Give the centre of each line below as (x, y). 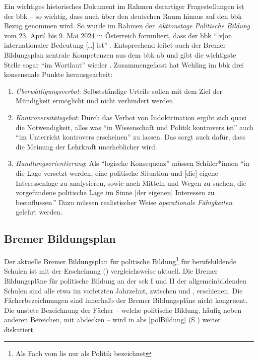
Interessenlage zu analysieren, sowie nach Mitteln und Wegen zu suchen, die (131, 182)
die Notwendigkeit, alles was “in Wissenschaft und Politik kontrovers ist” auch (134, 127)
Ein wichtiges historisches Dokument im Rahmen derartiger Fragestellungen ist (124, 6)
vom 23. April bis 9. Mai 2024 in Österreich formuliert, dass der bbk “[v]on (118, 35)
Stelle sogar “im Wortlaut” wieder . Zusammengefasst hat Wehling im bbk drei (124, 64)
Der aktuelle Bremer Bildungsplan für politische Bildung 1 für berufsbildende (120, 260)
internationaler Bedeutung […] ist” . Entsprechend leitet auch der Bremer (115, 45)
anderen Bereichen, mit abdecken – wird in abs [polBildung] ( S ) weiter (112, 320)
